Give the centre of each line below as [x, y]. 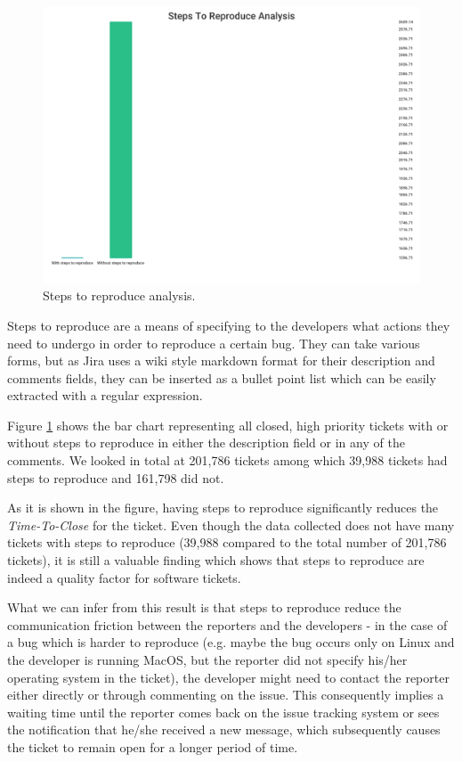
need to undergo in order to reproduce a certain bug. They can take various [214, 343]
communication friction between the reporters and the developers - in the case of [227, 624]
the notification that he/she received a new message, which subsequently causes [224, 729]
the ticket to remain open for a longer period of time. [153, 746]
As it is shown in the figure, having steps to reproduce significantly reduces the [223, 508]
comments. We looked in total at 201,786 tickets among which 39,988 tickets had [227, 460]
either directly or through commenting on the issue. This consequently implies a [226, 695]
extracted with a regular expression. [105, 395]
